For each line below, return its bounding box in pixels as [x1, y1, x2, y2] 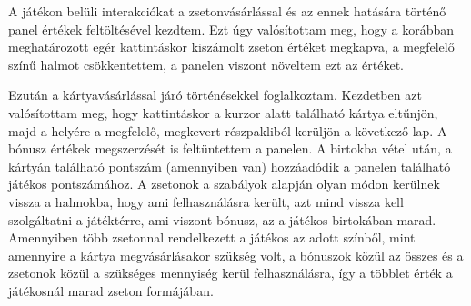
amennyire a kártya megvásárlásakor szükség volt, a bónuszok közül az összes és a [8, 245, 464, 264]
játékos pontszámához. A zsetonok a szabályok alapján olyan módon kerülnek [8, 174, 440, 193]
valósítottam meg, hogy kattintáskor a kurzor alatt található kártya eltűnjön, [8, 103, 438, 122]
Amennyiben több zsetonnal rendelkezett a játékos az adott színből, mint [8, 228, 416, 247]
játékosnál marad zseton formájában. [8, 281, 214, 300]
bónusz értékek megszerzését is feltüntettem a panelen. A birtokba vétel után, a [8, 139, 452, 158]
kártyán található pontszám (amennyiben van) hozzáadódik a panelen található [8, 156, 451, 175]
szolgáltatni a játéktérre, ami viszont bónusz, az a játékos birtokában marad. [8, 210, 436, 229]
